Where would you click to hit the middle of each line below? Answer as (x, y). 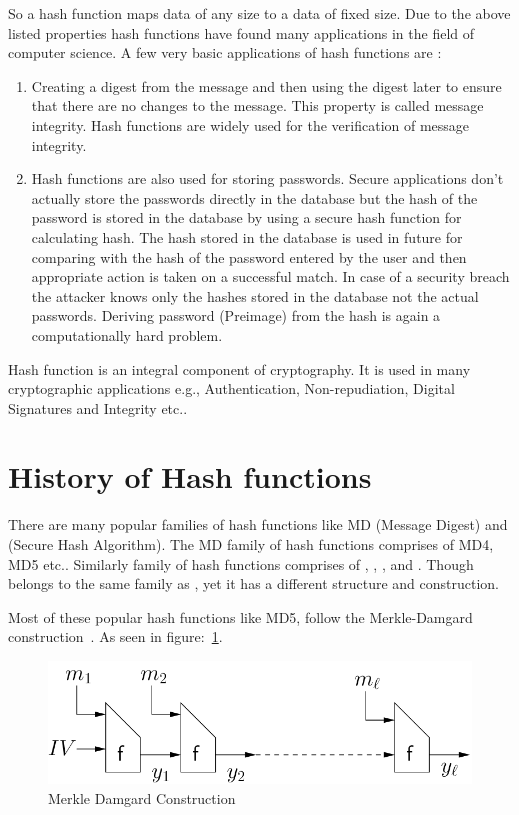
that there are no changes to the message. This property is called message (257, 105)
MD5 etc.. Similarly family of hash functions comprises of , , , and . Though (241, 563)
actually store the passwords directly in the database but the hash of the (254, 197)
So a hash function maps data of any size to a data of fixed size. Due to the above (259, 13)
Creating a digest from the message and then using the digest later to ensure (266, 85)
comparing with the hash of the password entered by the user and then (249, 256)
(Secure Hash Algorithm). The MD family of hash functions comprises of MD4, (251, 544)
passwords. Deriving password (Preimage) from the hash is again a (236, 315)
